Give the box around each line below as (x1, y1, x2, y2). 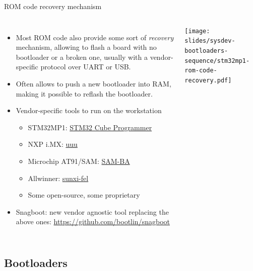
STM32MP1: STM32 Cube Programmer (28, 122, 152, 132)
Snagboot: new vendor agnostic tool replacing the (16, 206, 169, 217)
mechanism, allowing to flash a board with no (16, 42, 157, 52)
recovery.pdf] (184, 76, 232, 84)
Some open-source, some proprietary (28, 190, 140, 200)
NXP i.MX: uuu (28, 139, 78, 149)
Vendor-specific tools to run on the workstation (16, 105, 162, 116)
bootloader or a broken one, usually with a (16, 51, 148, 62)
